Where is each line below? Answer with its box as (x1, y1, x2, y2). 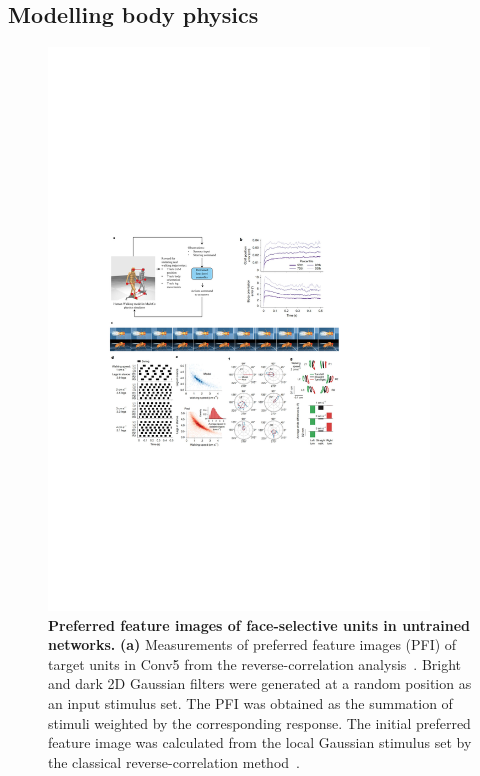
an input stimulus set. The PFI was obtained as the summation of (48, 693, 453, 714)
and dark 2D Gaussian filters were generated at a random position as (48, 673, 472, 694)
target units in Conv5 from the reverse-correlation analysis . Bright (48, 653, 462, 674)
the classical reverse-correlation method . (48, 751, 300, 772)
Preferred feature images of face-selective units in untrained (48, 614, 471, 635)
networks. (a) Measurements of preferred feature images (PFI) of (48, 634, 457, 655)
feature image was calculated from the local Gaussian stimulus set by (48, 732, 472, 753)
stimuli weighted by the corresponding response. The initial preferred (48, 712, 471, 733)
